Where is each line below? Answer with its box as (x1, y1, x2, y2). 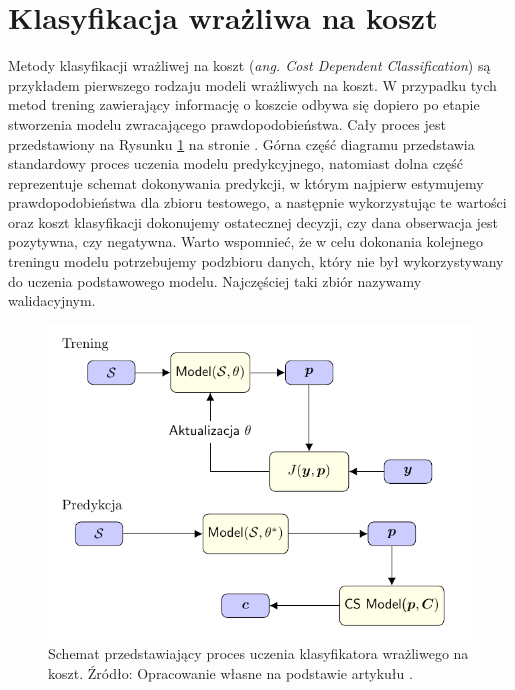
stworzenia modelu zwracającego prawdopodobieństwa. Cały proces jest (8, 113, 446, 134)
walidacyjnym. (8, 290, 96, 311)
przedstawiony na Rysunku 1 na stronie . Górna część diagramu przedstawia (8, 133, 475, 154)
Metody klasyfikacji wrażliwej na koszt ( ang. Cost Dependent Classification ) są (8, 55, 491, 76)
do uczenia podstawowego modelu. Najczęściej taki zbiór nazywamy (8, 270, 422, 291)
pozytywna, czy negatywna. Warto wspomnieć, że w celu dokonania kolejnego (8, 231, 483, 252)
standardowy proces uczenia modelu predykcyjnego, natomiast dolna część (8, 153, 464, 174)
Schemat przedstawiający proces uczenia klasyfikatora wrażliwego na (48, 643, 469, 664)
